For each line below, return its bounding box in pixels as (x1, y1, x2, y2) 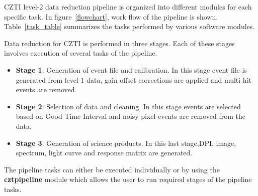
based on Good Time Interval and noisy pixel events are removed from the (16, 111, 246, 121)
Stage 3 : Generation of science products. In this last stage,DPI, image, (16, 137, 236, 148)
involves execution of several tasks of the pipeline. (4, 48, 157, 58)
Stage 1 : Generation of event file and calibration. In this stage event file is (16, 64, 247, 75)
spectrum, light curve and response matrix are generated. (16, 147, 193, 158)
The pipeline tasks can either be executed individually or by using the (4, 164, 220, 174)
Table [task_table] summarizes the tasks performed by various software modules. (4, 21, 255, 32)
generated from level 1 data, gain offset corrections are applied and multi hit (16, 74, 251, 85)
